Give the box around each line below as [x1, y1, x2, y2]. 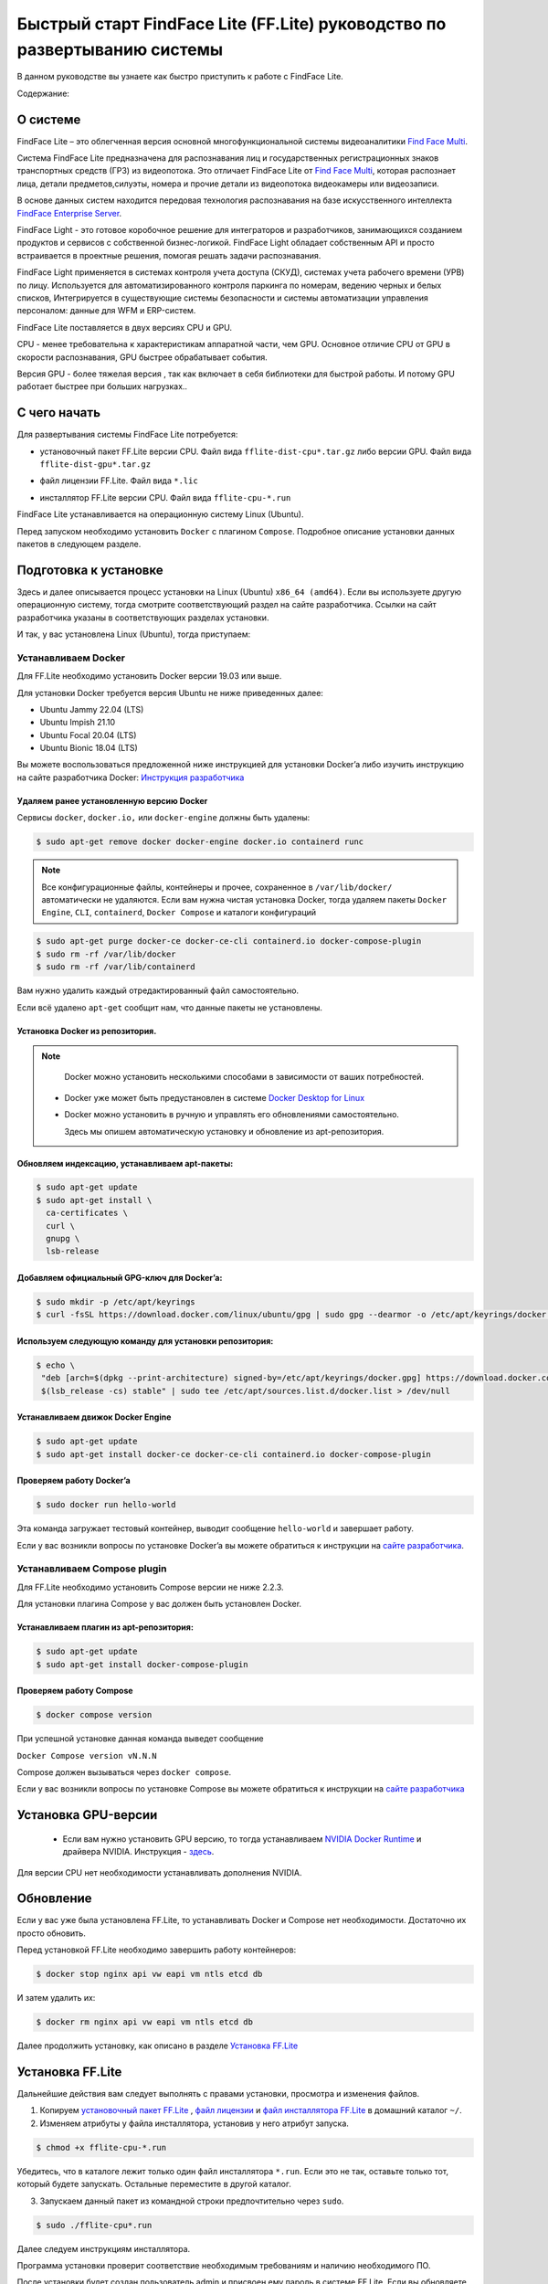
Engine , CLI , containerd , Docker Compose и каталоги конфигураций [41, 907, 317, 918]
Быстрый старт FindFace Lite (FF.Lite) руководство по [16, 14, 447, 34]
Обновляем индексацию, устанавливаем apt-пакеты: [16, 1158, 234, 1168]
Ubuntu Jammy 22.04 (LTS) [39, 703, 144, 714]
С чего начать [16, 405, 100, 420]
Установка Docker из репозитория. [16, 1025, 157, 1036]
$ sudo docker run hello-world [36, 1499, 177, 1510]
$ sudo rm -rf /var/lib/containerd [36, 962, 195, 972]
